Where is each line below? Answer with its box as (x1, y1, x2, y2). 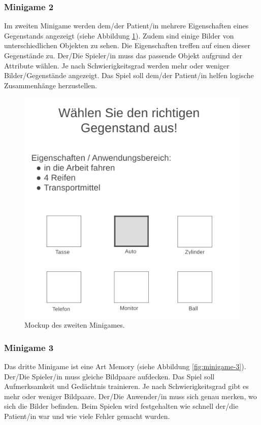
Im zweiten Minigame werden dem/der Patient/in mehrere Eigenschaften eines (4, 20, 249, 31)
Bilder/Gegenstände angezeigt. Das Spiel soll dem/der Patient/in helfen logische (4, 70, 254, 81)
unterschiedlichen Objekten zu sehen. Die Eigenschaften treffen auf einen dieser (4, 40, 250, 51)
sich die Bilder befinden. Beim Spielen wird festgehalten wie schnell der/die (4, 401, 239, 411)
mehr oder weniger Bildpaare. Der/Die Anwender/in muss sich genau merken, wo (4, 391, 257, 401)
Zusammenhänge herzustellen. (4, 80, 97, 90)
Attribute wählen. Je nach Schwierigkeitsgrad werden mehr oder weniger (4, 60, 230, 70)
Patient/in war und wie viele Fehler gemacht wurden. (4, 410, 170, 421)
